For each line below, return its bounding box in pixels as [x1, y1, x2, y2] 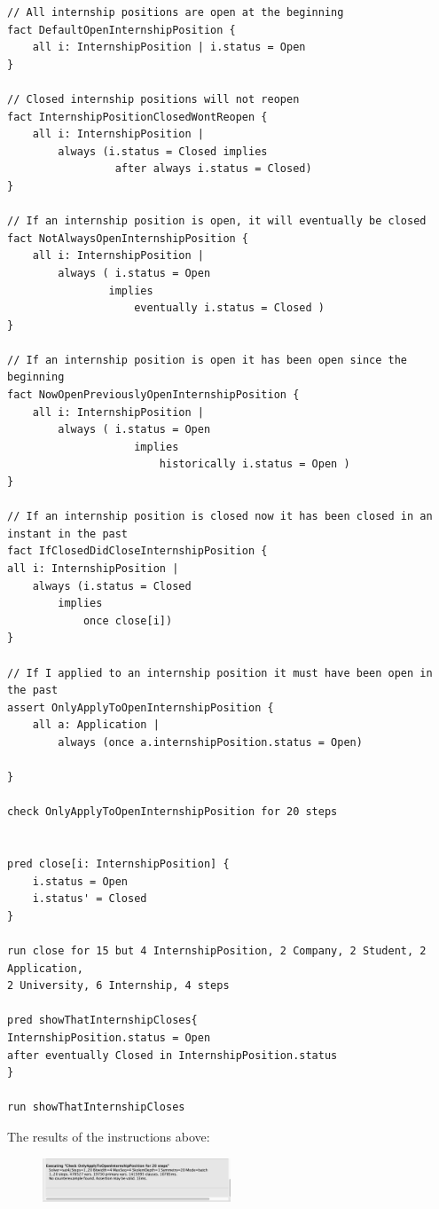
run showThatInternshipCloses [7, 1101, 185, 1114]
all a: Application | [32, 718, 160, 732]
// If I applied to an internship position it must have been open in [7, 666, 433, 679]
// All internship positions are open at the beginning [7, 6, 344, 19]
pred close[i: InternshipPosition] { [7, 858, 230, 871]
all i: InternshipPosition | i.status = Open [32, 41, 306, 54]
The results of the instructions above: [7, 1127, 210, 1145]
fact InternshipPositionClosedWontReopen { [7, 110, 268, 123]
